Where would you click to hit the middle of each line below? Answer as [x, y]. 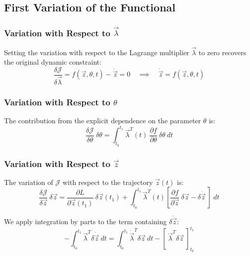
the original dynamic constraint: [53, 62]
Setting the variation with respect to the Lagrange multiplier [97, 52]
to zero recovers [222, 52]
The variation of [29, 182]
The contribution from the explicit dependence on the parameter [103, 121]
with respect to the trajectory [108, 182]
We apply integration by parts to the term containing [85, 221]
